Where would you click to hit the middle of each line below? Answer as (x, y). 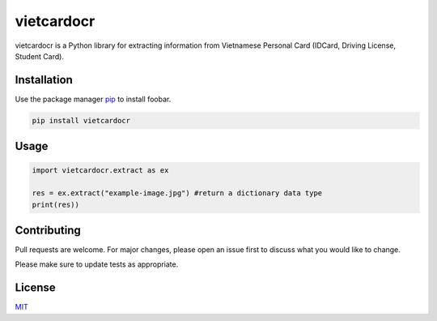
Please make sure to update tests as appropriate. (97, 264)
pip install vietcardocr (81, 120)
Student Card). (40, 56)
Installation (44, 80)
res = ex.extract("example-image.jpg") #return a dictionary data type (177, 193)
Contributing (48, 230)
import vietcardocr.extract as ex (100, 171)
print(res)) (56, 204)
